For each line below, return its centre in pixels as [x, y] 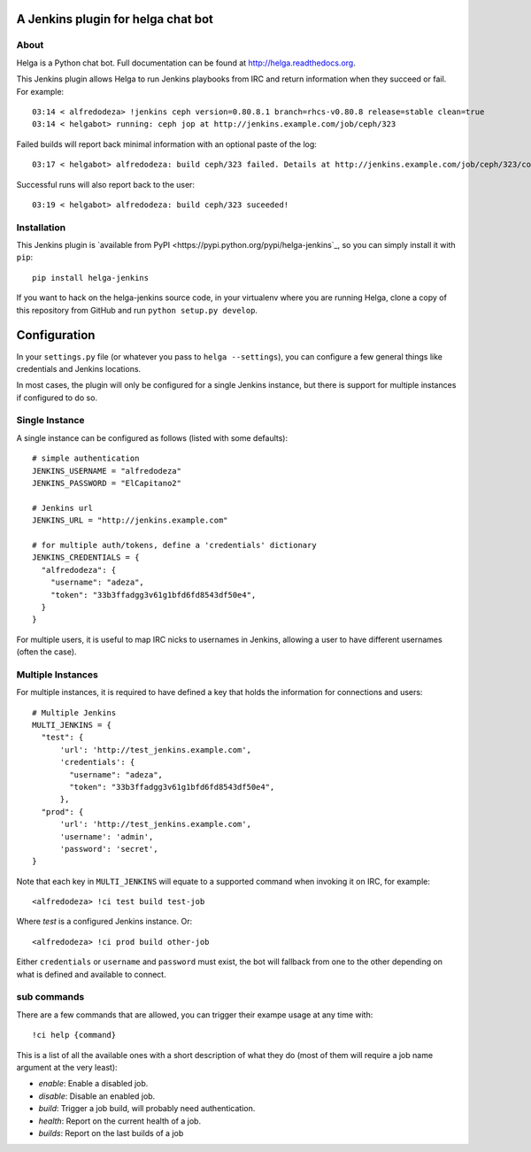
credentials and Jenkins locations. [79, 368]
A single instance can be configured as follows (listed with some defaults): [152, 437]
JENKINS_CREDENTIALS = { [86, 557]
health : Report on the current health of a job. [120, 1121]
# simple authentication [86, 459]
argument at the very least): [67, 1067]
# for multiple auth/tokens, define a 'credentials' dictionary [175, 545]
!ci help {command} [74, 1035]
